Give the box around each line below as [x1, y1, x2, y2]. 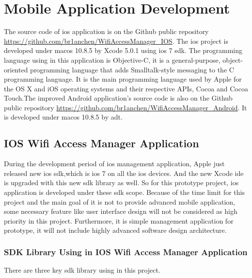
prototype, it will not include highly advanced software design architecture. [4, 225, 227, 235]
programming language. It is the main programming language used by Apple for [4, 74, 242, 84]
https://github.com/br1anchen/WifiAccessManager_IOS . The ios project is [4, 35, 228, 46]
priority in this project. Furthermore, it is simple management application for [4, 215, 234, 226]
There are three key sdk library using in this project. [4, 265, 160, 275]
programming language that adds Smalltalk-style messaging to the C [30, 64, 234, 74]
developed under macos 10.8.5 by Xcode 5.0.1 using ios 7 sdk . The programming [4, 45, 243, 55]
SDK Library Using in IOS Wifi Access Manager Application [4, 245, 248, 258]
